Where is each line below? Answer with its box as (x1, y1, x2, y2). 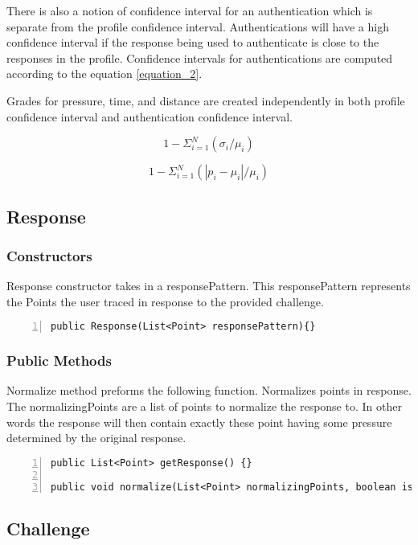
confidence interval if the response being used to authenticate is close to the (6, 34, 379, 51)
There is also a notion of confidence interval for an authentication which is (6, 2, 373, 18)
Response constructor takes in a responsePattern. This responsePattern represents (6, 277, 411, 294)
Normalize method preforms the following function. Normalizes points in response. (6, 382, 412, 399)
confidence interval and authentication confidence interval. (6, 108, 293, 125)
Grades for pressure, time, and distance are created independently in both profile (6, 92, 405, 109)
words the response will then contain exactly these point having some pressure (6, 413, 392, 430)
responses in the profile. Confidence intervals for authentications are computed (6, 49, 393, 66)
